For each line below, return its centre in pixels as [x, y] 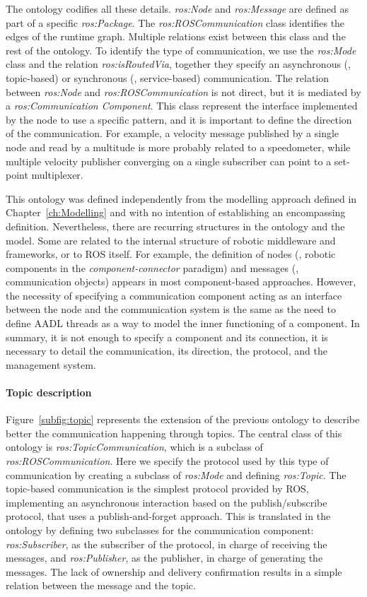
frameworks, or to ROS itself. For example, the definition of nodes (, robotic [171, 254]
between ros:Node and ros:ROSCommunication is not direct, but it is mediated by [183, 91]
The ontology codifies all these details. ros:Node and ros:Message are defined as [177, 8]
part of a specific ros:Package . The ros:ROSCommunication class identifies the [175, 22]
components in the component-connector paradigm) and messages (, [152, 267]
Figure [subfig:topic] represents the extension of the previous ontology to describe [183, 419]
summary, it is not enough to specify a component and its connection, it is [167, 337]
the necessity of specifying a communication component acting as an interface [174, 295]
